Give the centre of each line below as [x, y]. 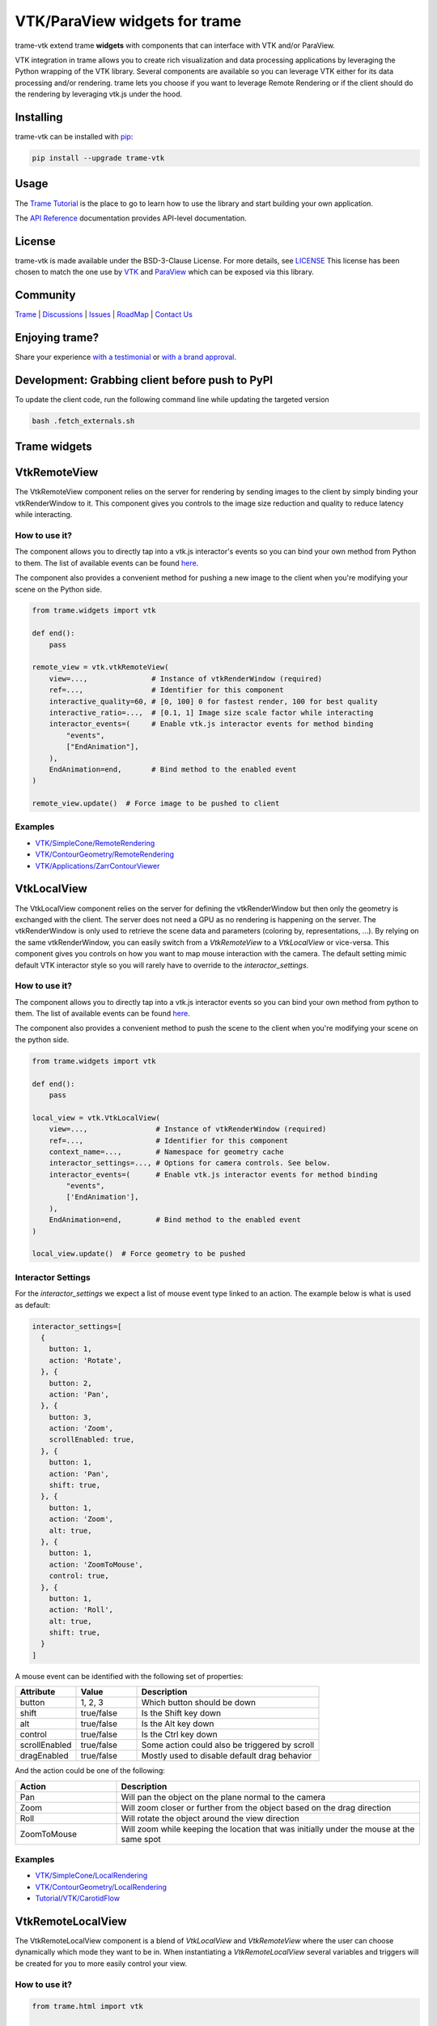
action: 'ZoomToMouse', [96, 1564]
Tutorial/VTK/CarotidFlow [78, 1898]
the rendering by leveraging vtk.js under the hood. [99, 94]
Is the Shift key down [181, 1713]
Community [45, 295]
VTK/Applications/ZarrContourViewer [98, 866]
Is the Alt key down [178, 1724]
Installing [39, 117]
